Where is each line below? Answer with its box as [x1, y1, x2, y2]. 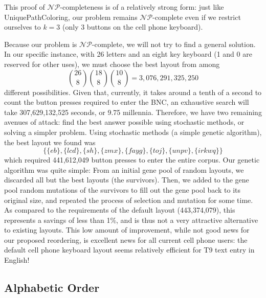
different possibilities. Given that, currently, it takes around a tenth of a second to [4, 86, 262, 97]
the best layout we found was [4, 136, 96, 147]
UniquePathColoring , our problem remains [4, 11, 138, 22]
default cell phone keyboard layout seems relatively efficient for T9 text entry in [4, 244, 255, 255]
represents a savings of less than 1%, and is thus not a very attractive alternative [4, 214, 258, 225]
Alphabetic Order [4, 280, 100, 295]
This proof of [4, 2, 45, 12]
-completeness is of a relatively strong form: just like [60, 2, 224, 12]
